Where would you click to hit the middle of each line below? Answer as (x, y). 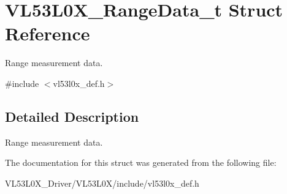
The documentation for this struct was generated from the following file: (141, 162)
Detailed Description (72, 116)
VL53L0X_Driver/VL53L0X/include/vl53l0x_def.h (102, 183)
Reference (48, 33)
